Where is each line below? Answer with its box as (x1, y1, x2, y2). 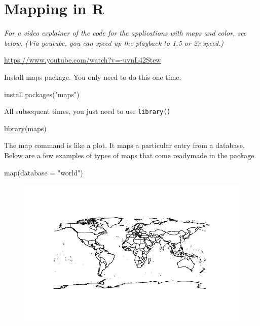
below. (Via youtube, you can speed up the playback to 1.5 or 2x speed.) (4, 37, 224, 48)
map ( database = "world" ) (4, 167, 83, 177)
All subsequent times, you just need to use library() (4, 106, 171, 116)
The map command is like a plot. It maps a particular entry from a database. (4, 140, 245, 151)
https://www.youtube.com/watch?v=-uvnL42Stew (4, 54, 161, 65)
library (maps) (4, 123, 47, 133)
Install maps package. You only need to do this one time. (4, 71, 181, 82)
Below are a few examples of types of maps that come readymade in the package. (4, 150, 256, 160)
